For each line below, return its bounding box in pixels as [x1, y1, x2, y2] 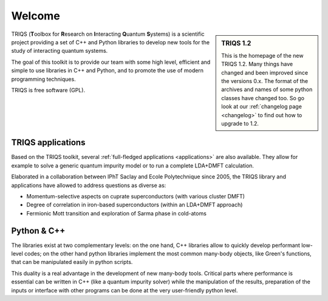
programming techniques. [11, 75, 76, 83]
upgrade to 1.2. [221, 120, 259, 127]
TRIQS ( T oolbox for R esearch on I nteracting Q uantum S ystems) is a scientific [11, 30, 205, 38]
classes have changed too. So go [221, 94, 305, 101]
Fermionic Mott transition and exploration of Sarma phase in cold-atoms [26, 209, 207, 217]
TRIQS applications [11, 137, 86, 148]
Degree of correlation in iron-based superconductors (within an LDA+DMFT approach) [26, 201, 243, 209]
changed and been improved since [221, 69, 309, 76]
